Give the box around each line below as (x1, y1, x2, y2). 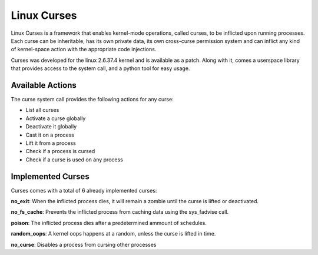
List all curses (25, 107, 59, 114)
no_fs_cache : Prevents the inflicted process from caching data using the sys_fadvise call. (11, 208, 229, 216)
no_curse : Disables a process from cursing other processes (11, 241, 157, 248)
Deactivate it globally (25, 123, 77, 130)
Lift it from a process (25, 139, 76, 147)
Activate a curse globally (25, 115, 86, 122)
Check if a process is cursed (25, 148, 95, 155)
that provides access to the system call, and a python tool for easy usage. (11, 65, 190, 72)
